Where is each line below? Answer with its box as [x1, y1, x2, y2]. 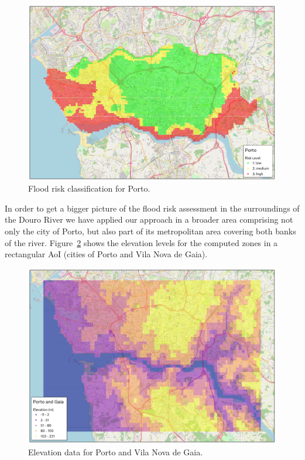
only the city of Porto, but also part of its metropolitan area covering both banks [5, 225, 296, 237]
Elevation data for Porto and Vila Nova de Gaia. [28, 446, 203, 458]
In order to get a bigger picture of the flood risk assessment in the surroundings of [5, 202, 300, 214]
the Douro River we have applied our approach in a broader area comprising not [5, 213, 293, 226]
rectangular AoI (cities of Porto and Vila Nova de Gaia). [5, 248, 208, 260]
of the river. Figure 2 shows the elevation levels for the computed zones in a [5, 236, 278, 248]
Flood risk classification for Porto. [28, 182, 150, 195]
